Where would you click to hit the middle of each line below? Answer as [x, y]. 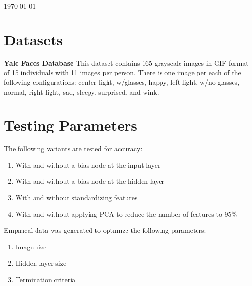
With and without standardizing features [76, 197]
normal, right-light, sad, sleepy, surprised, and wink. [81, 91]
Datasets [34, 39]
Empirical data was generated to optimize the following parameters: [105, 230]
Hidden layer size [41, 263]
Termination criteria [45, 279]
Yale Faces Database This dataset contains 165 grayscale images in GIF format [126, 63]
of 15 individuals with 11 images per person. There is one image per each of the [123, 72]
